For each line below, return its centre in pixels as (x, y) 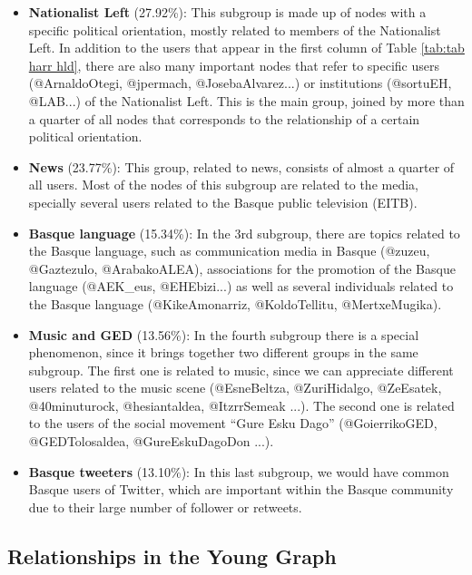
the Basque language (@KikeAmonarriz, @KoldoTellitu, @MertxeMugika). (235, 303)
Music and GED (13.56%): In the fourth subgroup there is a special (224, 334)
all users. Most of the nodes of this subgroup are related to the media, (223, 185)
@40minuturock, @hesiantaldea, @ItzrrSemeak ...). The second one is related (241, 405)
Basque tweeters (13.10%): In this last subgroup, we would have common (239, 471)
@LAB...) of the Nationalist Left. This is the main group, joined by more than (246, 100)
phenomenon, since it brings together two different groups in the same (223, 352)
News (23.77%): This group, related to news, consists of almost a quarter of (241, 166)
